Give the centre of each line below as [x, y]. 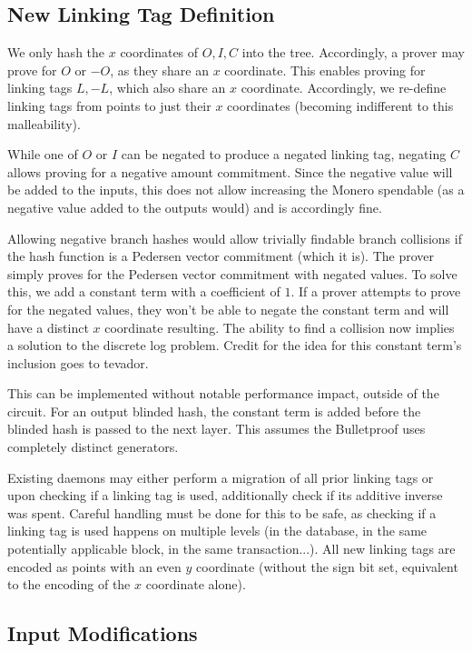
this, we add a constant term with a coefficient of [144, 291]
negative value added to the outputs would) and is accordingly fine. [195, 207]
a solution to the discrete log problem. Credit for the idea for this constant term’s [235, 345]
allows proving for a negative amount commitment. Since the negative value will [230, 171]
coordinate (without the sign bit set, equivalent [327, 566]
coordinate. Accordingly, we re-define [344, 88]
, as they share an [159, 70]
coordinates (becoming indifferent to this [340, 105]
